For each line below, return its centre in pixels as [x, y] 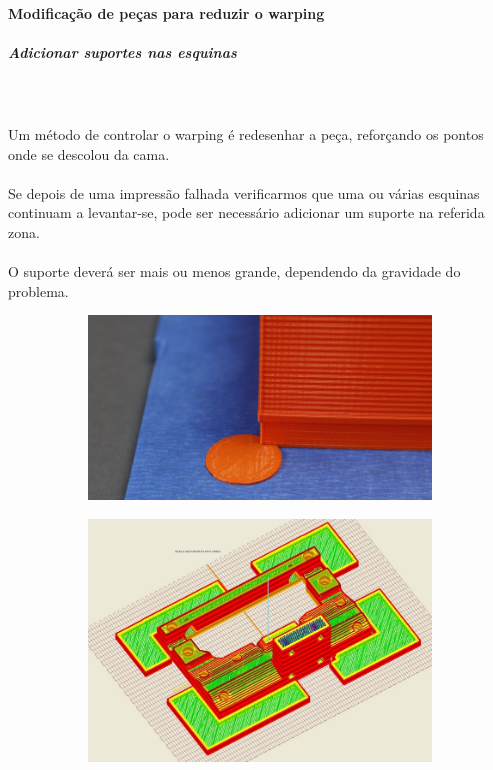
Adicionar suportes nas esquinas [122, 51]
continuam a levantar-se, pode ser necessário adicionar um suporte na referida [246, 212]
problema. [38, 290]
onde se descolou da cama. [89, 153]
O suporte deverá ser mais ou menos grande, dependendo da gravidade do [234, 271]
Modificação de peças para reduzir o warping [166, 12]
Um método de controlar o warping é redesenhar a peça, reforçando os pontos [246, 133]
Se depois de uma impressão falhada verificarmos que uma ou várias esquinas [244, 192]
